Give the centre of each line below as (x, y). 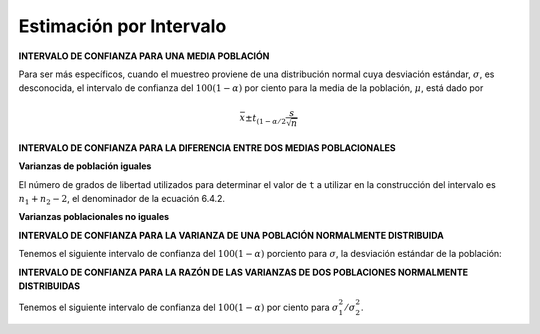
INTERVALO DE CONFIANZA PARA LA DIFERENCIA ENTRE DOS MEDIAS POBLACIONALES (207, 147)
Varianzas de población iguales (85, 166)
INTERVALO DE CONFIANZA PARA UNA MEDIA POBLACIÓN (144, 56)
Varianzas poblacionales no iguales (94, 217)
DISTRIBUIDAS (49, 286)
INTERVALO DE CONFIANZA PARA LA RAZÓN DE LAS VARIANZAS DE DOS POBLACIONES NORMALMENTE (243, 272)
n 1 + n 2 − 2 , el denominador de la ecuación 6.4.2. (121, 200)
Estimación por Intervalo (122, 26)
